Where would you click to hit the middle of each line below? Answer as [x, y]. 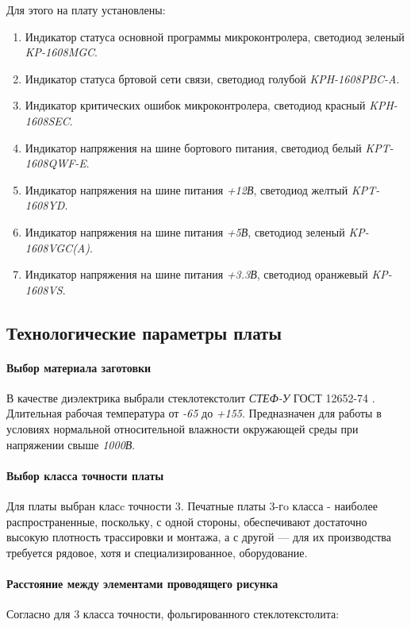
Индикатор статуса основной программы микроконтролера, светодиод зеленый [215, 36]
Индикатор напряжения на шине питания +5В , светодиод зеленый [185, 231]
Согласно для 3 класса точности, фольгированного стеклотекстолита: [173, 614]
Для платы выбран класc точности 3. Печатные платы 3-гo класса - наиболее [192, 506]
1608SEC [47, 120]
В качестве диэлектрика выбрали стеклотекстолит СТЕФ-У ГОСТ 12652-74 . [191, 397]
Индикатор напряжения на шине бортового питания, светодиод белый [193, 147]
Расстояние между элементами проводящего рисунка [142, 584]
